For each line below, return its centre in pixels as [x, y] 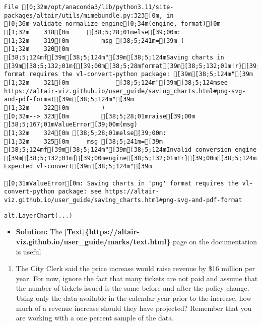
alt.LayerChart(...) [39, 215]
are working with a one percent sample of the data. [95, 318]
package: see [80, 192]
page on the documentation [215, 241]
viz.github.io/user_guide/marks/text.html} [93, 241]
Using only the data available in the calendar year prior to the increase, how [134, 298]
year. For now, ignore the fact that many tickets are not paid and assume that [137, 278]
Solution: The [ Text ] [50, 232]
